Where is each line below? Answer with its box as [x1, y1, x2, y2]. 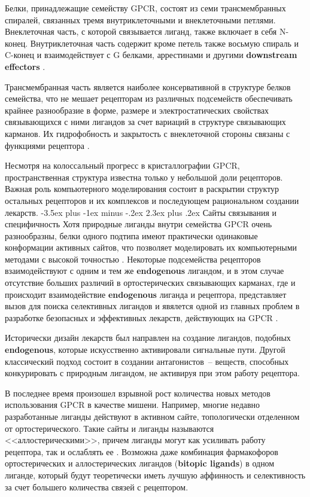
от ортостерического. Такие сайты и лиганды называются [5, 422, 214, 434]
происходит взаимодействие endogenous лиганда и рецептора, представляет [5, 288, 287, 300]
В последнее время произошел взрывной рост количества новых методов [5, 386, 271, 399]
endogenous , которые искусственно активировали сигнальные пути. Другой [5, 343, 285, 356]
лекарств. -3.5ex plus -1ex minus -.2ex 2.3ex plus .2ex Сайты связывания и [5, 206, 277, 218]
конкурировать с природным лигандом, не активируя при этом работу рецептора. [5, 367, 300, 379]
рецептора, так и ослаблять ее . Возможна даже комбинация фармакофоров [5, 445, 278, 458]
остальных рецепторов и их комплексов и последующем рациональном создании [5, 194, 299, 206]
